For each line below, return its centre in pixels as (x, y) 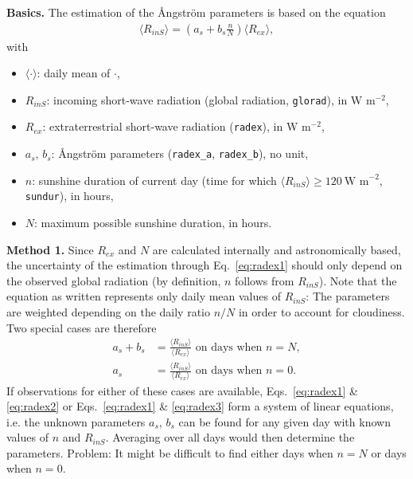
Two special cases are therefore (82, 327)
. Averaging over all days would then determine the (230, 437)
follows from (265, 280)
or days (389, 452)
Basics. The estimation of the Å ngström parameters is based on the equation (196, 12)
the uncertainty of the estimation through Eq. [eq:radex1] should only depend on (205, 265)
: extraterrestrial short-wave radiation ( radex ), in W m (177, 126)
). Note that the (358, 280)
